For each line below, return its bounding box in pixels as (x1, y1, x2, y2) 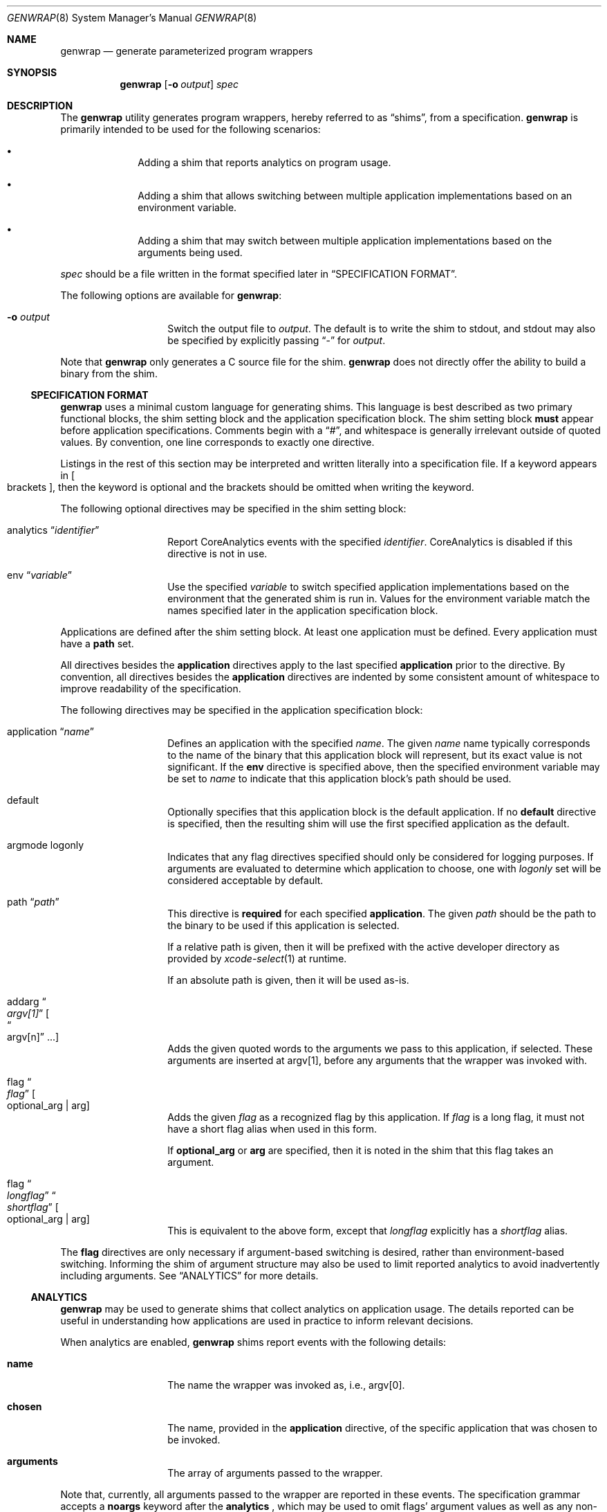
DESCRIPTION (7, 100, 73, 111)
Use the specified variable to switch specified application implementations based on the (167, 581, 570, 593)
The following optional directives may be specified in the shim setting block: (60, 503, 407, 514)
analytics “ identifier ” (7, 524, 100, 536)
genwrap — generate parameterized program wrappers (60, 45, 313, 57)
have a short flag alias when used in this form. (167, 1123, 377, 1135)
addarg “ (7, 996, 46, 1007)
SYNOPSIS (7, 66, 57, 78)
